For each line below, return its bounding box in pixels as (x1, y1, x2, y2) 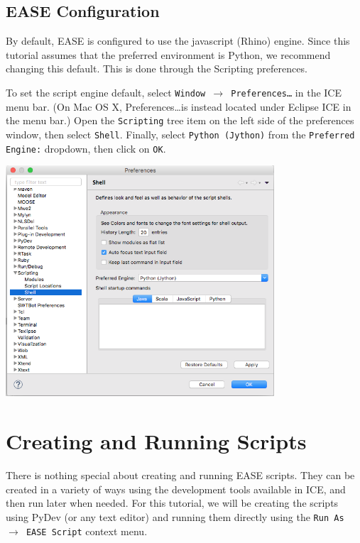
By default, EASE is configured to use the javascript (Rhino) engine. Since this (6, 33, 350, 48)
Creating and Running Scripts (6, 427, 307, 456)
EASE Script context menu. (26, 523, 148, 538)
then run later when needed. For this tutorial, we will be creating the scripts (6, 495, 339, 510)
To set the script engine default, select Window (6, 84, 206, 99)
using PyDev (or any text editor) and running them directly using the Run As (6, 509, 344, 524)
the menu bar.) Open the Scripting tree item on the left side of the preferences (6, 113, 354, 128)
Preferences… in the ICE (231, 84, 342, 99)
